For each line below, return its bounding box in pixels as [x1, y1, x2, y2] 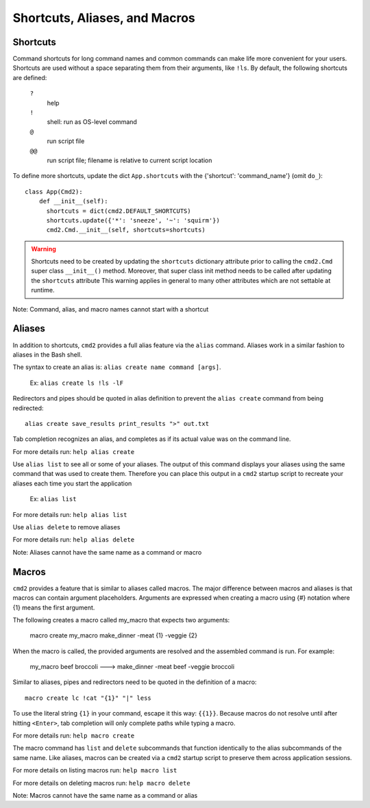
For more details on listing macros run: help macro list [12, 766, 177, 774]
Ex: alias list [29, 495, 77, 503]
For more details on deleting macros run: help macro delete [12, 779, 191, 787]
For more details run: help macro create [12, 731, 135, 740]
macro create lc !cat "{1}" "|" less [25, 694, 152, 702]
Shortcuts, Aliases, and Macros [12, 10, 195, 25]
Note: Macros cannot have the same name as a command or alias [12, 791, 198, 799]
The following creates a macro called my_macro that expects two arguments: [12, 616, 230, 624]
